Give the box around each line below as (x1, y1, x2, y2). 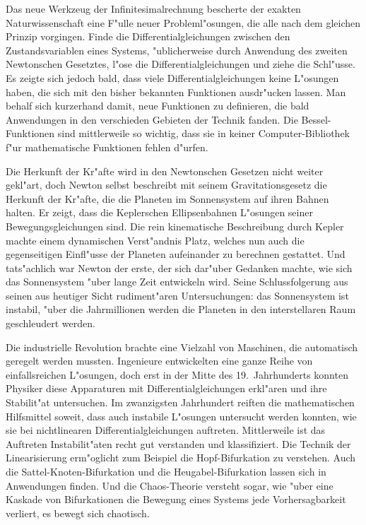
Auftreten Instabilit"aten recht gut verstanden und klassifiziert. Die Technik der (6, 436, 351, 451)
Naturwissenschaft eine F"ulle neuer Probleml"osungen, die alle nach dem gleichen (6, 15, 361, 30)
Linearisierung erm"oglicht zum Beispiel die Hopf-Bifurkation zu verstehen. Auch (6, 450, 356, 465)
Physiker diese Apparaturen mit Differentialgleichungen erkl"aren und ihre (6, 381, 327, 396)
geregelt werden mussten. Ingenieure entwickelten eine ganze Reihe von (6, 353, 313, 368)
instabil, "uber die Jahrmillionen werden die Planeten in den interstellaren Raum (6, 302, 356, 317)
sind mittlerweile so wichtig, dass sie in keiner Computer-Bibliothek (57, 126, 350, 141)
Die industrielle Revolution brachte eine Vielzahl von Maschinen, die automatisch (6, 339, 358, 354)
